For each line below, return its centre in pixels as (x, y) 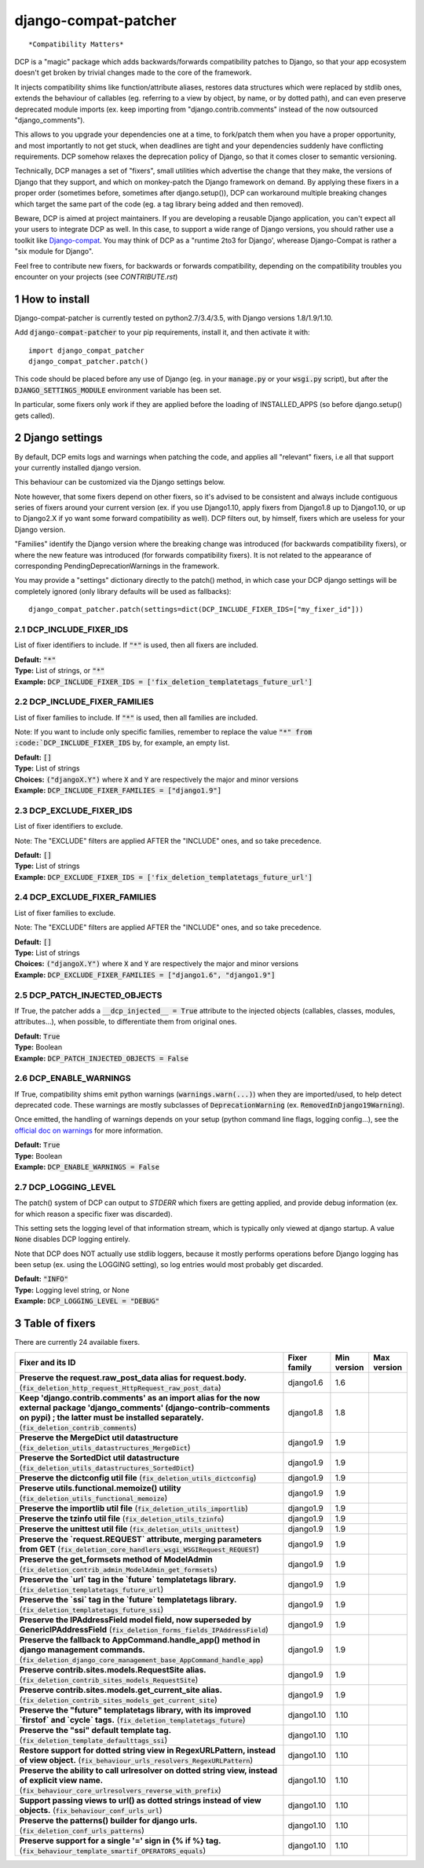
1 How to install (52, 299)
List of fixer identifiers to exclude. (69, 826)
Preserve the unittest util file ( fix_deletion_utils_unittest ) (129, 1529)
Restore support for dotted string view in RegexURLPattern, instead (148, 1750)
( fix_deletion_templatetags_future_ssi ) (91, 1609)
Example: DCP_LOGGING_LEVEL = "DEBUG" (87, 1301)
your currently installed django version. (78, 467)
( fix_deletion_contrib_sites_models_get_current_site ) (118, 1699)
